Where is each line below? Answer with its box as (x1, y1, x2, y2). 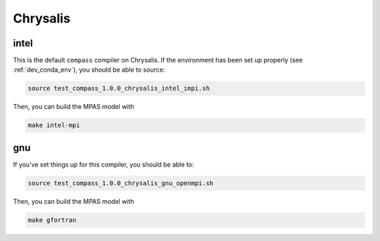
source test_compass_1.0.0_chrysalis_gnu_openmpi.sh (27, 179, 214, 187)
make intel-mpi (27, 122, 80, 129)
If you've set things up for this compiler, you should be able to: (13, 160, 194, 169)
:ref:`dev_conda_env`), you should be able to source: (13, 65, 165, 74)
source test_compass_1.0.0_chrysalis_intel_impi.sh (27, 84, 210, 93)
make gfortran (27, 216, 77, 224)
